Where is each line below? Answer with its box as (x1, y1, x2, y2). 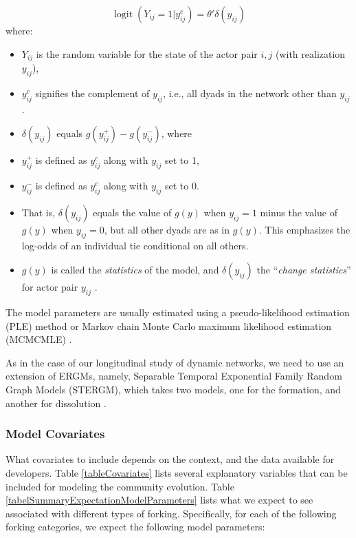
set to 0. (164, 178, 199, 193)
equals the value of (93, 205, 172, 219)
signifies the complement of (35, 85, 150, 100)
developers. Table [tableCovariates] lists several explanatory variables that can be (5, 465, 348, 479)
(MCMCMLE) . (5, 332, 72, 346)
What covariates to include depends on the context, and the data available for (5, 452, 335, 466)
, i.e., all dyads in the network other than (163, 85, 337, 100)
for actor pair (21, 280, 78, 294)
